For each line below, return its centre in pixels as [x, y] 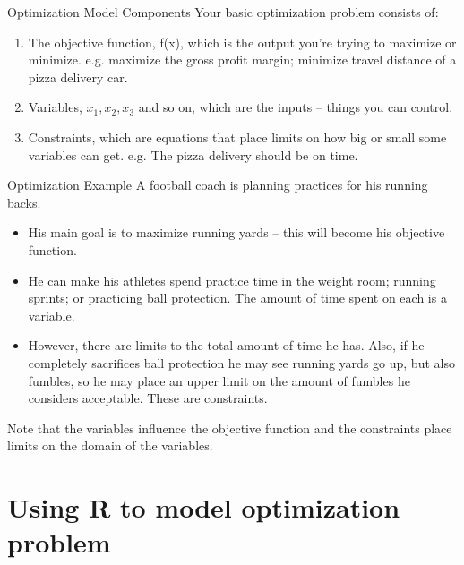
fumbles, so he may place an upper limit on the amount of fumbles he [219, 380]
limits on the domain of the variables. [110, 445]
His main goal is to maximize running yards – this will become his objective [236, 232]
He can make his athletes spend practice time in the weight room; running [232, 280]
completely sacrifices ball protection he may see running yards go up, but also [241, 362]
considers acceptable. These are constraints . [148, 398]
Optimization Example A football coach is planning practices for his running [218, 185]
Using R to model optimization [204, 507]
